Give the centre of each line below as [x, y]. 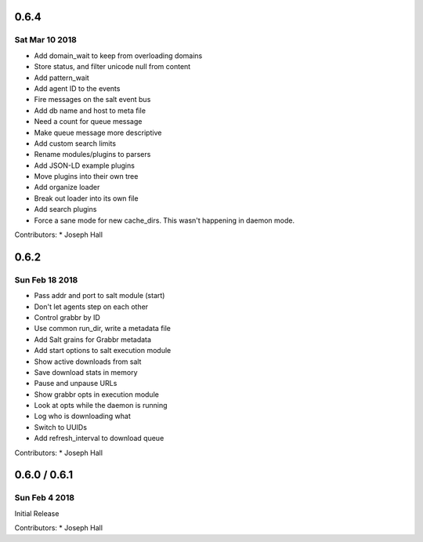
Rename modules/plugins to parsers [92, 155]
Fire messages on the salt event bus [92, 100]
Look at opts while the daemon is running [101, 406]
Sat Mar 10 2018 [46, 40]
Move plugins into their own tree [86, 176]
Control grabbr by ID [67, 317]
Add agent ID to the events [77, 88]
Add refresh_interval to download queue [99, 438]
